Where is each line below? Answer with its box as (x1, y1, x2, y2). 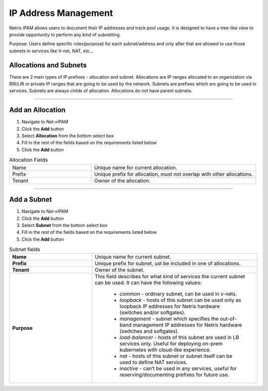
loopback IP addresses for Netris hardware (119, 303, 220, 310)
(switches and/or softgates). (119, 309, 186, 316)
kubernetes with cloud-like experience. (119, 346, 211, 353)
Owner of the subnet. (94, 267, 145, 274)
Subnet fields (9, 246, 41, 253)
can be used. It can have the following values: (94, 279, 202, 286)
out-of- (220, 315, 237, 322)
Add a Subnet (9, 195, 52, 204)
